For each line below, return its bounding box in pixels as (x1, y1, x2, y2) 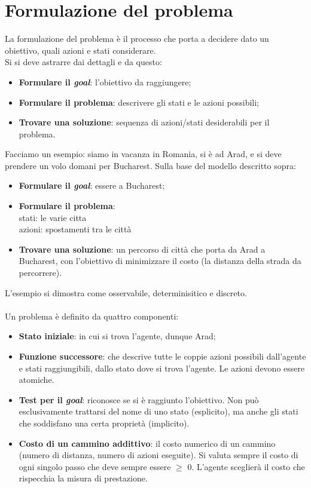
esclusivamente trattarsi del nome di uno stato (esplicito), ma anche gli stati (19, 405, 298, 418)
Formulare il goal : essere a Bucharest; (19, 179, 165, 192)
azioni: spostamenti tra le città (19, 223, 132, 235)
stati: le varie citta (19, 211, 87, 223)
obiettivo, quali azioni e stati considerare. (5, 44, 156, 56)
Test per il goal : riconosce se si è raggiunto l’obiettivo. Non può (19, 393, 259, 406)
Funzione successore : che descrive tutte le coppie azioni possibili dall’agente (19, 350, 306, 362)
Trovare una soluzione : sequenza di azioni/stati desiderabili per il (19, 116, 270, 128)
